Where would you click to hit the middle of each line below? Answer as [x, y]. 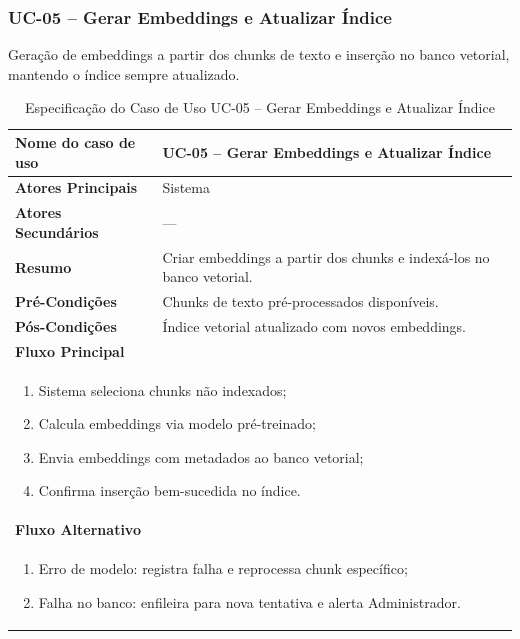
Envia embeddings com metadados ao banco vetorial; [201, 456]
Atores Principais [76, 187]
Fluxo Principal [70, 350]
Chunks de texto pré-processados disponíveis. [300, 301]
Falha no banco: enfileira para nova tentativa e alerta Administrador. [249, 601]
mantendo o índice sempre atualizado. [124, 73]
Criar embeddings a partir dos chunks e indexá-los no [326, 256]
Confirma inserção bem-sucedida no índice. [169, 490]
